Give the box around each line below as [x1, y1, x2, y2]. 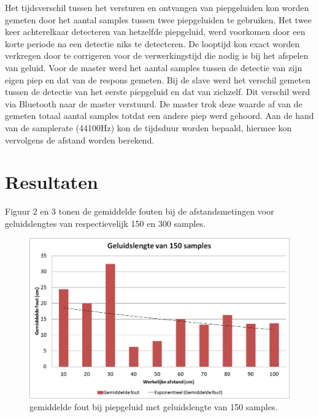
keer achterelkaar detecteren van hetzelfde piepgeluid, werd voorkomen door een [5, 25, 306, 38]
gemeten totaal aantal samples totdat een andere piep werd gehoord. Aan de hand [5, 109, 314, 122]
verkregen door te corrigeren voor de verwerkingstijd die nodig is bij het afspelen [5, 49, 309, 62]
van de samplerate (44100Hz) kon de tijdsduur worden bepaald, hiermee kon [5, 121, 292, 134]
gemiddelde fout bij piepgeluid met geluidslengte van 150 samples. [29, 400, 278, 413]
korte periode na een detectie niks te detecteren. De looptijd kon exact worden [5, 37, 300, 50]
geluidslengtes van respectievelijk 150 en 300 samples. [5, 216, 206, 229]
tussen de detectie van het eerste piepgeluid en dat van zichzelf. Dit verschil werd [5, 85, 310, 98]
